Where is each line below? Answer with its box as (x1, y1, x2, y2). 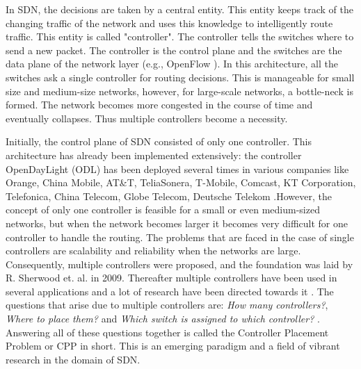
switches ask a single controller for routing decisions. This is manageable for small (6, 69, 355, 84)
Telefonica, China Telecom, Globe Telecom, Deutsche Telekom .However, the (6, 188, 332, 203)
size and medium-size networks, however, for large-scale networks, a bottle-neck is (6, 83, 353, 98)
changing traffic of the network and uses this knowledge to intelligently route (6, 15, 333, 30)
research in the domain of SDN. (6, 352, 141, 366)
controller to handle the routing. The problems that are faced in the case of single (6, 229, 354, 244)
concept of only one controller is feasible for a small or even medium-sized (6, 202, 320, 217)
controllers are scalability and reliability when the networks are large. (6, 243, 301, 258)
